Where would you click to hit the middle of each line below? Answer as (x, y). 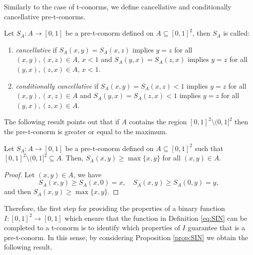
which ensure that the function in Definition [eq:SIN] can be (156, 218)
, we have (87, 174)
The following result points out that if (62, 122)
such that (209, 148)
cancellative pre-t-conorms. (45, 16)
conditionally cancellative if (57, 85)
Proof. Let (19, 174)
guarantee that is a (217, 228)
